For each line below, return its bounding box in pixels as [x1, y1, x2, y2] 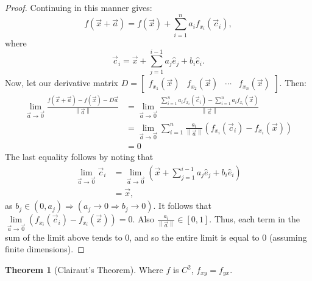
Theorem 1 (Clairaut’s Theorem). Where [5, 263, 163, 276]
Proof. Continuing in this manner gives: [5, 1, 152, 13]
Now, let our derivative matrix [5, 76, 119, 89]
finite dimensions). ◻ [5, 243, 85, 255]
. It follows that [153, 199, 211, 212]
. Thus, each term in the [209, 213, 300, 225]
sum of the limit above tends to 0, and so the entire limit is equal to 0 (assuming [5, 230, 307, 243]
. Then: [279, 76, 307, 89]
